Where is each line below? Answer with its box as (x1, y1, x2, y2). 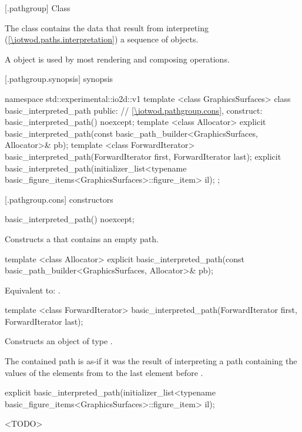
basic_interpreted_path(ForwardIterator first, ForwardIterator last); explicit (5, 150, 281, 162)
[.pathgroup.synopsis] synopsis (5, 72, 113, 85)
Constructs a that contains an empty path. (5, 232, 159, 245)
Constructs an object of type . (5, 335, 113, 347)
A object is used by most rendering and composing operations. (5, 52, 230, 65)
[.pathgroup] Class (5, 2, 71, 14)
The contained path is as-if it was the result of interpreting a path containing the (5, 355, 297, 367)
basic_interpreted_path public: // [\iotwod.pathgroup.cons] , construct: (5, 104, 263, 116)
